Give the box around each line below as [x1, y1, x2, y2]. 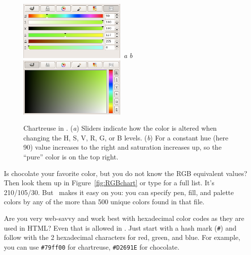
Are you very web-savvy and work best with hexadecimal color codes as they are [4, 213, 244, 223]
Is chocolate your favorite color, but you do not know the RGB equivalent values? [4, 168, 248, 178]
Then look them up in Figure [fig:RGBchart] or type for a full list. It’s [4, 177, 215, 188]
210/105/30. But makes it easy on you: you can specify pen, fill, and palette [4, 187, 234, 197]
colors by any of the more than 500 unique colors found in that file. [4, 196, 205, 207]
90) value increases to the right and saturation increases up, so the [23, 142, 222, 152]
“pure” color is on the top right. [23, 152, 119, 162]
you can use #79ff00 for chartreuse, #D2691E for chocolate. [4, 241, 179, 252]
